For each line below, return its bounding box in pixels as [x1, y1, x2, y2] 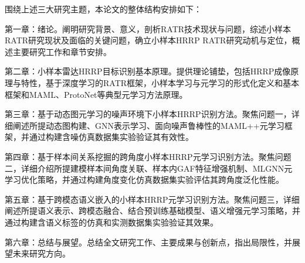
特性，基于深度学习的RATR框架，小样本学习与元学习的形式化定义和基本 [21, 76, 300, 88]
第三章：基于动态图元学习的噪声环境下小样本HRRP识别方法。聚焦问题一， [5, 108, 292, 120]
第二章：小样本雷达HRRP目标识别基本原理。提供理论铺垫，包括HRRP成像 [5, 65, 291, 77]
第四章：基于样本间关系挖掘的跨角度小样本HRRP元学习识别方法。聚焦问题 [5, 150, 292, 162]
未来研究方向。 [12, 247, 70, 259]
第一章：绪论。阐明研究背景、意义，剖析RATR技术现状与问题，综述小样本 [5, 22, 292, 35]
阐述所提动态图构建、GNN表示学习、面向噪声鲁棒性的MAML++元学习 [12, 119, 284, 131]
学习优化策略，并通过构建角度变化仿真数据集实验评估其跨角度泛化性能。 [5, 173, 284, 186]
